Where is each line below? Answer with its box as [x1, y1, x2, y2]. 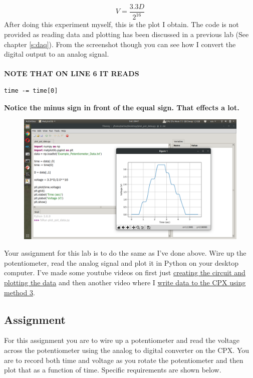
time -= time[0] [4, 87, 58, 94]
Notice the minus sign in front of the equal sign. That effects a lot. [4, 102, 239, 112]
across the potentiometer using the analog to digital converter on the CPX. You [4, 345, 249, 355]
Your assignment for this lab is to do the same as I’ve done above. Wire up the [4, 248, 246, 258]
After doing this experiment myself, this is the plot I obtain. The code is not [4, 19, 239, 30]
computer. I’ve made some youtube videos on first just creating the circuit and [4, 267, 245, 278]
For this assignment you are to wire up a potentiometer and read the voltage [4, 335, 239, 345]
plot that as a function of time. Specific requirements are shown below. [4, 364, 221, 375]
